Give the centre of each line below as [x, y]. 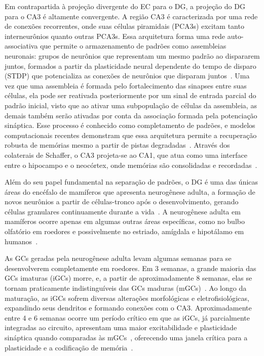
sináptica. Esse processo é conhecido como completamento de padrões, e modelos [130, 125]
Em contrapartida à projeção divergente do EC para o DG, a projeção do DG [125, 6]
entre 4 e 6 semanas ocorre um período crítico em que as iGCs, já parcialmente [127, 317]
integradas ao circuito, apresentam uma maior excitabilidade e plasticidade [121, 327]
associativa [21, 46]
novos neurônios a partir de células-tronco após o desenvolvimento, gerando [122, 202]
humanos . [21, 241]
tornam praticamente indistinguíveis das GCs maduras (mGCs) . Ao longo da [126, 288]
